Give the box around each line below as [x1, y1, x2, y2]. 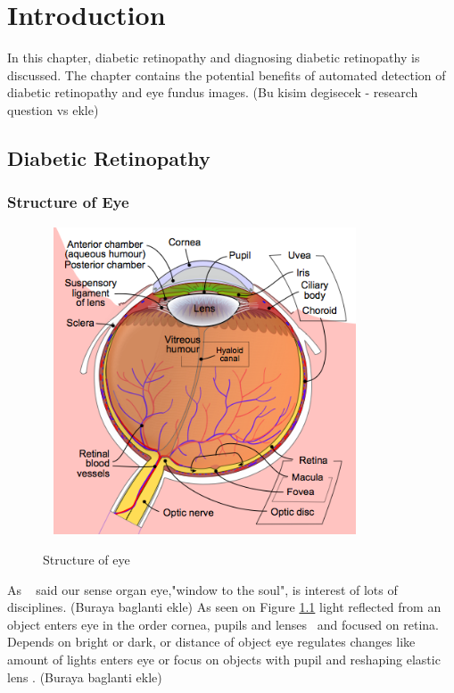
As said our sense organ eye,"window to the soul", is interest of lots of [7, 580, 398, 598]
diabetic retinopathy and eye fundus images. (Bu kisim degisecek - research [7, 83, 418, 102]
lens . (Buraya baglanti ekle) [7, 667, 162, 686]
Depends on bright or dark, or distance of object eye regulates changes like [7, 632, 416, 651]
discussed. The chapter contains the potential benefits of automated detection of [7, 65, 446, 84]
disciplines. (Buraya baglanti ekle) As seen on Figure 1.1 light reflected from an [7, 598, 442, 616]
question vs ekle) [7, 100, 99, 119]
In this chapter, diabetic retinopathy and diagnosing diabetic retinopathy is [7, 48, 420, 67]
